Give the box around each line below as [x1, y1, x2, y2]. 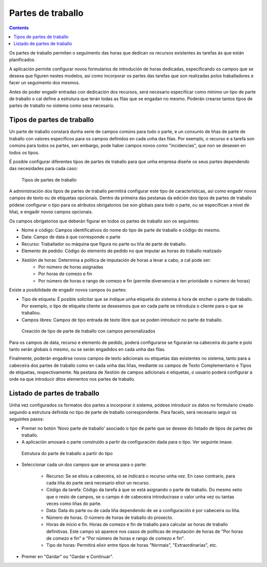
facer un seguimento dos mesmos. [9, 80, 80, 86]
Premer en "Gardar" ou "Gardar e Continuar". [21, 553, 114, 560]
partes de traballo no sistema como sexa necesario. [9, 103, 115, 109]
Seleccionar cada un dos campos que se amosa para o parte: [21, 461, 147, 468]
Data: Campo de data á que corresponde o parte [21, 234, 121, 240]
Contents [9, 25, 29, 31]
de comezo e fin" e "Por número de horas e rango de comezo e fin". [46, 535, 185, 541]
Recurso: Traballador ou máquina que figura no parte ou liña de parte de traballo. [21, 241, 187, 247]
